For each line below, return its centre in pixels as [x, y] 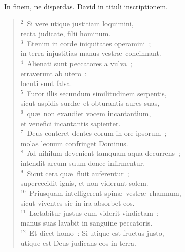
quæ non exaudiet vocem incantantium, [89, 113]
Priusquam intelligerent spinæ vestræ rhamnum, [105, 193]
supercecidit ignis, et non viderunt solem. [84, 183]
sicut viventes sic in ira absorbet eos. [78, 203]
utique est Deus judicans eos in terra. [78, 243]
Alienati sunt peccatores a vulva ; [80, 63]
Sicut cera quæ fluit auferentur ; [78, 173]
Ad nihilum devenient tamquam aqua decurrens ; [104, 153]
